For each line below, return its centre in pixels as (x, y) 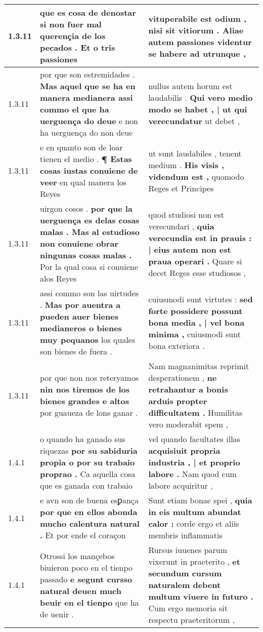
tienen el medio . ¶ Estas (86, 159)
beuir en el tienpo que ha (90, 602)
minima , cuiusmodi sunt (194, 334)
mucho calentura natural (90, 523)
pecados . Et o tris (78, 47)
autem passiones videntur (200, 42)
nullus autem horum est (190, 86)
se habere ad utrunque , (197, 53)
